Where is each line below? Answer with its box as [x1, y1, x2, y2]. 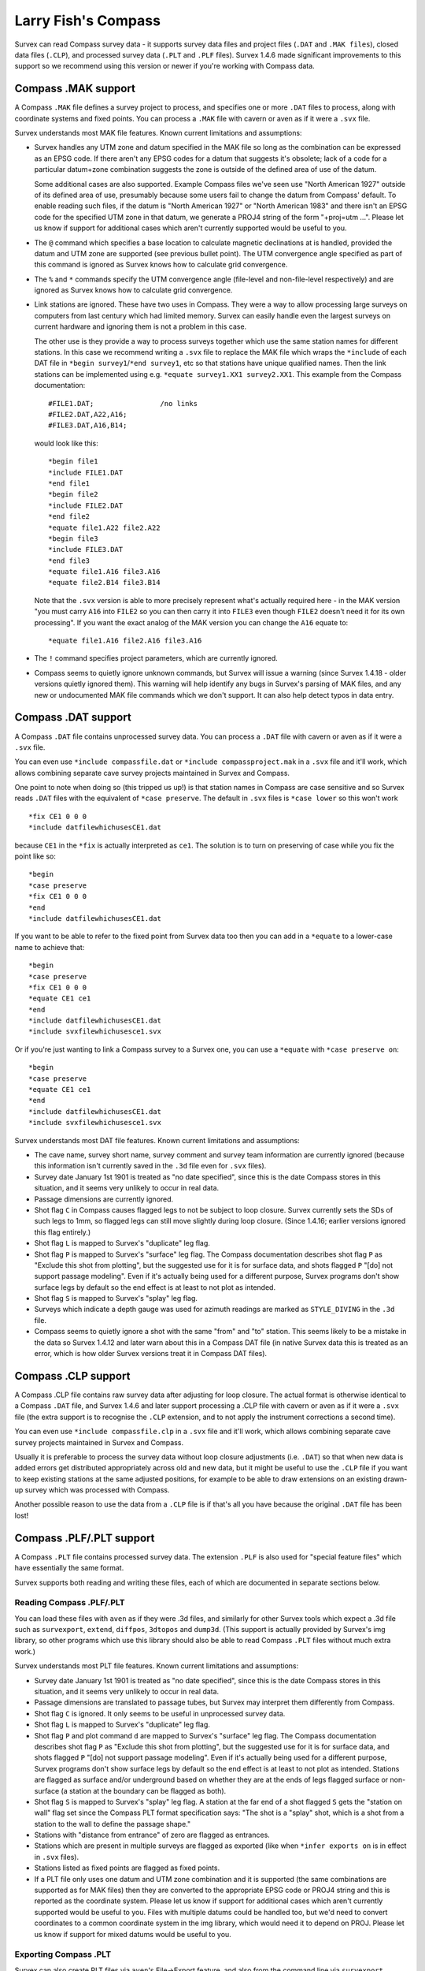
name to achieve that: [14, 942, 85, 952]
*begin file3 [48, 534, 98, 543]
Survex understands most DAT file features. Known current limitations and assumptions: [14, 1135, 301, 1145]
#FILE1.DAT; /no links [48, 399, 198, 408]
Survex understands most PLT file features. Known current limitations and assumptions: [14, 1661, 299, 1671]
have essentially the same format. [14, 1563, 124, 1573]
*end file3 [48, 556, 91, 565]
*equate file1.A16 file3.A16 [48, 568, 161, 576]
